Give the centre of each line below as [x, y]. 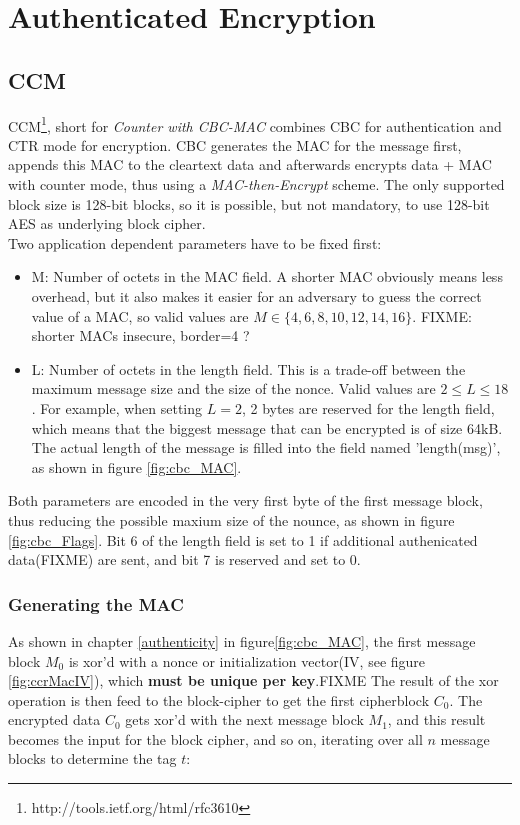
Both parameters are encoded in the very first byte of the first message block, [245, 500]
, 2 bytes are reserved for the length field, [368, 407]
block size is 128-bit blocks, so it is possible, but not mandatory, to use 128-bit [249, 203]
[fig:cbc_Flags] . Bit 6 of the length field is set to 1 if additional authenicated [243, 539]
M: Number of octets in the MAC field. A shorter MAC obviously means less [267, 276]
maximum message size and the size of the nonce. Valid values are [233, 388]
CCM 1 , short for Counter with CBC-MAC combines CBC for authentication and [255, 124]
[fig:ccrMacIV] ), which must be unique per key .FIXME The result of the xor [253, 680]
